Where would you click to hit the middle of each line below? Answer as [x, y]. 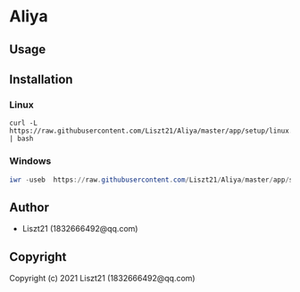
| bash [21, 139]
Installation [41, 79]
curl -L [24, 123]
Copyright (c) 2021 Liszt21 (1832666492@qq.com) [102, 279]
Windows [30, 161]
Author [29, 207]
